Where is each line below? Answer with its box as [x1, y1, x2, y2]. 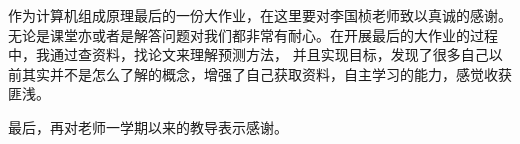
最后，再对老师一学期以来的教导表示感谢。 [8, 116, 288, 137]
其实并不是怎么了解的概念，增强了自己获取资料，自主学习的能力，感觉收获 [21, 63, 512, 84]
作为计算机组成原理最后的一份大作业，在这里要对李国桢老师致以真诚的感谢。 [8, 5, 512, 25]
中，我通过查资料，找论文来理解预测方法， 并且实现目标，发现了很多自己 [8, 44, 489, 65]
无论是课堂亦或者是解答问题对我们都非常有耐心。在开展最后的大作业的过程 [8, 24, 498, 45]
